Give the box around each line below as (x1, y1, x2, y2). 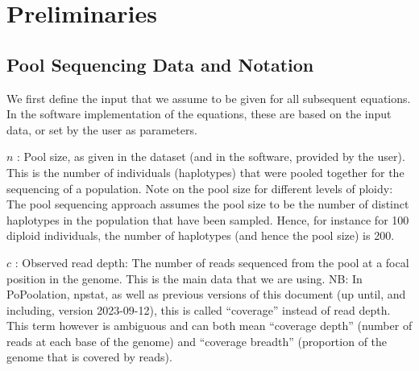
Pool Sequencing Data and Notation (6, 52, 314, 76)
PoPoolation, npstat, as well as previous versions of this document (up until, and (6, 286, 406, 303)
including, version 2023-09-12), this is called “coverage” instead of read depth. (6, 301, 391, 318)
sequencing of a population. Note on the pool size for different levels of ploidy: (6, 179, 393, 196)
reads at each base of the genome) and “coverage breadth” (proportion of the (6, 332, 388, 349)
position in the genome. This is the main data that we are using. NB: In (6, 270, 363, 286)
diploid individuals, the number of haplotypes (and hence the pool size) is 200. (6, 227, 395, 244)
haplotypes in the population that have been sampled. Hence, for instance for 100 (6, 211, 409, 228)
